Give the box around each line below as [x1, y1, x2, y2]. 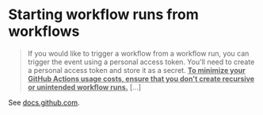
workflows [8, 22, 80, 40]
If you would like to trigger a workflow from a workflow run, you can [27, 48, 250, 58]
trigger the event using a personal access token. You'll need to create [27, 57, 255, 67]
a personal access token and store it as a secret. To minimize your [27, 65, 246, 75]
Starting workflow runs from [8, 6, 200, 24]
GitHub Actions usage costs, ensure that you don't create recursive [27, 74, 255, 83]
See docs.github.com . [8, 98, 81, 107]
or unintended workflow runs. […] [27, 82, 141, 92]
